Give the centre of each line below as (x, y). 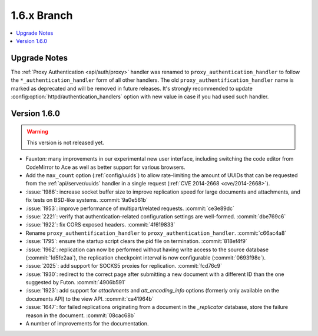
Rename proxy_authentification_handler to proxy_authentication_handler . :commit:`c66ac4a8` (156, 233)
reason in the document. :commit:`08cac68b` (80, 315)
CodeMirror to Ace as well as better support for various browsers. (105, 167)
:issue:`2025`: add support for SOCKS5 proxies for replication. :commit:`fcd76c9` (124, 266)
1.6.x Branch (42, 15)
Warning (37, 132)
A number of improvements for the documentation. (87, 324)
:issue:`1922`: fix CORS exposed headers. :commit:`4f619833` (100, 225)
